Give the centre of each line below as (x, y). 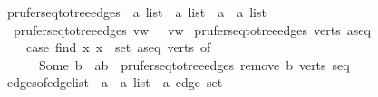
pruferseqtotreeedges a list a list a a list (136, 12)
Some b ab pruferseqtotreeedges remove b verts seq (194, 64)
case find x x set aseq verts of (118, 47)
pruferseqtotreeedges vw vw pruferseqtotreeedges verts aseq (192, 29)
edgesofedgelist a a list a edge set (115, 82)
